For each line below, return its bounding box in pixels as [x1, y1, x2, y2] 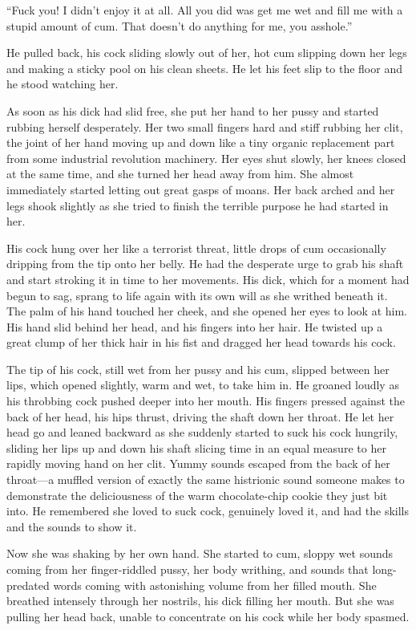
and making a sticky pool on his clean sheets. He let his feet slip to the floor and [6, 59, 402, 76]
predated [6, 576, 50, 593]
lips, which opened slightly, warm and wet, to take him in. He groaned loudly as [6, 376, 399, 393]
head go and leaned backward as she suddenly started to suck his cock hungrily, [6, 424, 398, 441]
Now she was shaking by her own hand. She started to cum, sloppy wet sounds [6, 545, 394, 562]
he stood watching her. [6, 75, 119, 92]
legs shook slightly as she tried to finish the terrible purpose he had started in [6, 197, 389, 213]
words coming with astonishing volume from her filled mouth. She [53, 576, 377, 593]
